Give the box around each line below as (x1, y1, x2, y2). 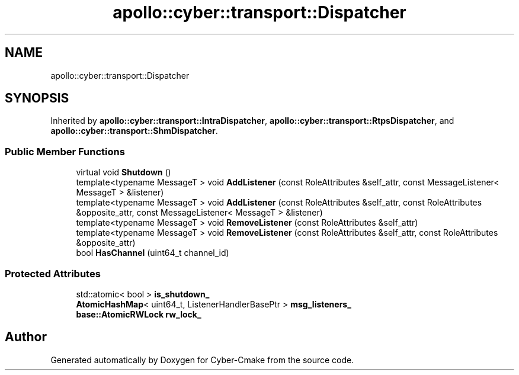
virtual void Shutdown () (76, 167, 171, 178)
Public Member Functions (5, 145, 125, 158)
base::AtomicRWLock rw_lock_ (76, 309, 201, 319)
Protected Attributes (5, 267, 101, 280)
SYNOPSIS (5, 91, 69, 106)
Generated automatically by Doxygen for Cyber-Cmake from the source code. (50, 354, 354, 365)
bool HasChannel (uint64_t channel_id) (76, 248, 229, 258)
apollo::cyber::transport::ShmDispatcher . (50, 126, 218, 136)
